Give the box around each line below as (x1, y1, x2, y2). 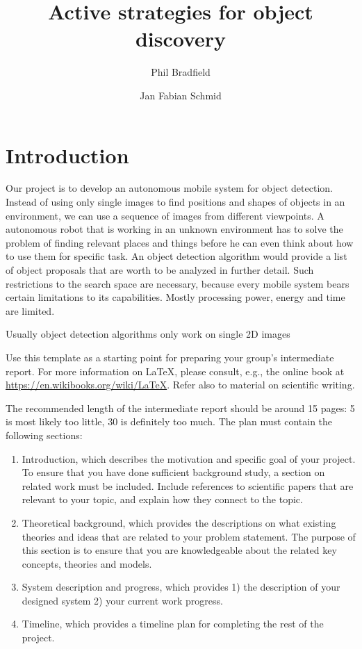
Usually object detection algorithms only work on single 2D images (6, 327, 290, 341)
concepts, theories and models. (22, 556, 152, 570)
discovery (135, 24, 227, 53)
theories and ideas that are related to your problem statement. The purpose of (22, 529, 356, 543)
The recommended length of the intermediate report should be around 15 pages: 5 (6, 400, 355, 415)
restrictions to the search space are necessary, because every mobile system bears (6, 276, 349, 290)
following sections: (6, 427, 83, 442)
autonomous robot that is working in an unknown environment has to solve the (6, 222, 343, 236)
